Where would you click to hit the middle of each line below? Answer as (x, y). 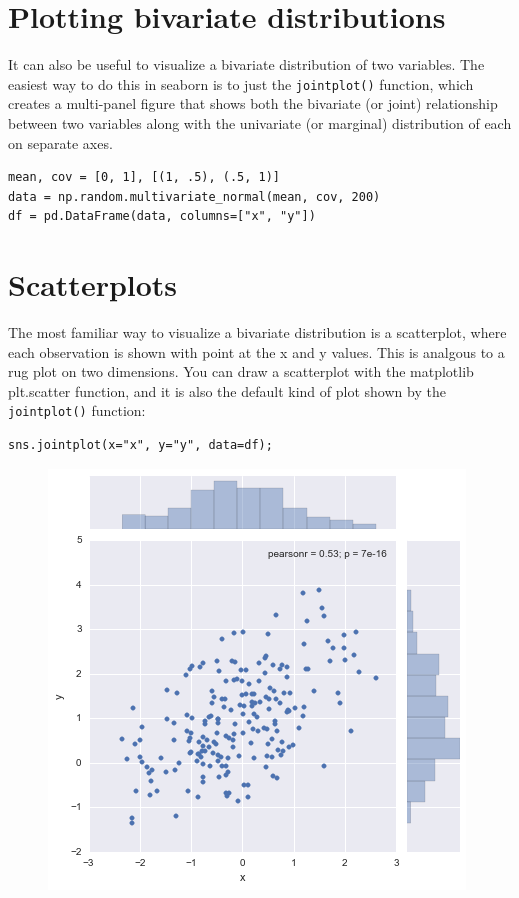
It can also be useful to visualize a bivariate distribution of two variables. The (246, 64)
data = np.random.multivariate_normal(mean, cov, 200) (194, 196)
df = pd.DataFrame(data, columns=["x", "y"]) (162, 216)
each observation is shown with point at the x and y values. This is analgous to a (256, 351)
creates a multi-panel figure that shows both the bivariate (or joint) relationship (253, 103)
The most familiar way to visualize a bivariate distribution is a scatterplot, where (257, 332)
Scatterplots (93, 284)
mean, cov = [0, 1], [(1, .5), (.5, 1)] (144, 177)
